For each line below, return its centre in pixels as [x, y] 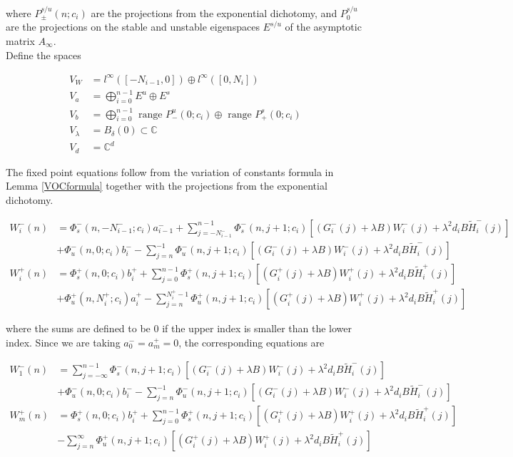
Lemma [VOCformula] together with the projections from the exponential [167, 186]
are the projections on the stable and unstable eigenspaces [133, 27]
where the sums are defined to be [78, 328]
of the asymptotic [323, 27]
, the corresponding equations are [252, 342]
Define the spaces [44, 55]
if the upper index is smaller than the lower [257, 328]
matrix [20, 41]
